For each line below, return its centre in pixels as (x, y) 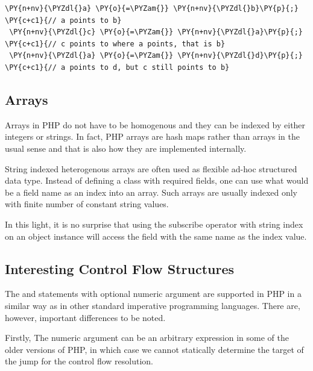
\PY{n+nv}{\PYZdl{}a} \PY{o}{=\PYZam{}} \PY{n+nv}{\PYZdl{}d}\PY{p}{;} (156, 56)
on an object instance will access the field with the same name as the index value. (156, 236)
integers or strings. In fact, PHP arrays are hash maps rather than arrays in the (152, 136)
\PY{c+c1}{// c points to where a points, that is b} (115, 44)
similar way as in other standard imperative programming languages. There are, (153, 305)
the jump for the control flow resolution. (79, 361)
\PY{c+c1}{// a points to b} (63, 20)
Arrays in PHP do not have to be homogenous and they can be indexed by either (155, 124)
